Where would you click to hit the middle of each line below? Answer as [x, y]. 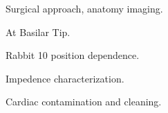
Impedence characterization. [65, 78]
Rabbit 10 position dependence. [73, 55]
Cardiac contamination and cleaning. [84, 102]
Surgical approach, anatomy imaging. [84, 8]
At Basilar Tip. [38, 32]
